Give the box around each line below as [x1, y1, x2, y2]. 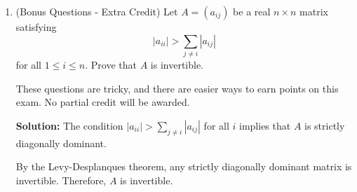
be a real [233, 4, 271, 18]
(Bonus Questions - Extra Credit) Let [15, 4, 178, 18]
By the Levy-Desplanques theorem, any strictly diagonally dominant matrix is [15, 159, 352, 174]
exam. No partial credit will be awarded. [15, 95, 190, 109]
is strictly [304, 118, 345, 132]
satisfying [15, 20, 57, 34]
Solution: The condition [15, 118, 123, 132]
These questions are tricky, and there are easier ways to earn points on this [15, 81, 339, 95]
